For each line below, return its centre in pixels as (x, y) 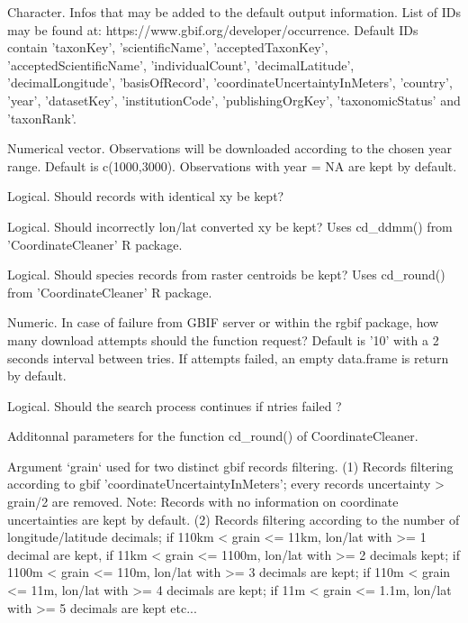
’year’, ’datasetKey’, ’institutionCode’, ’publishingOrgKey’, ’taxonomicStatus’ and (234, 100)
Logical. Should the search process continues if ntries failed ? (175, 405)
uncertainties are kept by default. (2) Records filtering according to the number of (234, 519)
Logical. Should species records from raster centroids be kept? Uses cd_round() (226, 275)
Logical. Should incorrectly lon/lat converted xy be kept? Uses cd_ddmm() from (230, 226)
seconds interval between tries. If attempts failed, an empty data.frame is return (228, 357)
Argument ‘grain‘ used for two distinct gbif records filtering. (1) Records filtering (230, 466)
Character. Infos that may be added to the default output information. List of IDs (234, 12)
